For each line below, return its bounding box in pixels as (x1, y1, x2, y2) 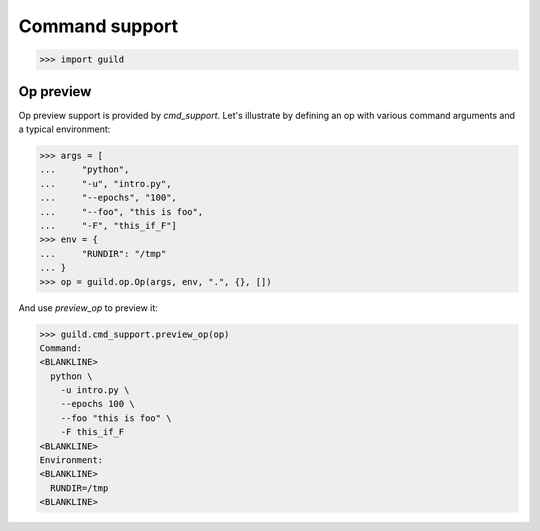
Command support (18, 15, 179, 37)
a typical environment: (18, 123, 111, 135)
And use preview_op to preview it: (18, 301, 159, 314)
